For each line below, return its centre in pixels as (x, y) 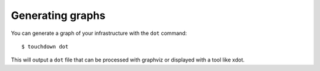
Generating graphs (58, 15)
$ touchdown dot (45, 46)
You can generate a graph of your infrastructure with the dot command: (99, 33)
